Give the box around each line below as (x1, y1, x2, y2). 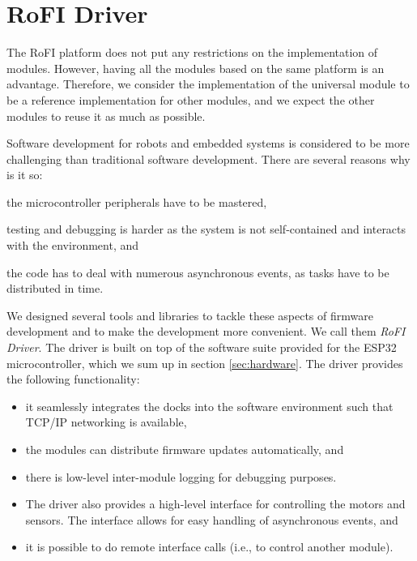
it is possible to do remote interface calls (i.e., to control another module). (25, 538, 394, 555)
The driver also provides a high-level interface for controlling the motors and (25, 495, 406, 512)
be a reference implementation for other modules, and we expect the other (6, 91, 375, 108)
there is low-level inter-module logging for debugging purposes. (25, 468, 337, 485)
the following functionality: (6, 370, 140, 388)
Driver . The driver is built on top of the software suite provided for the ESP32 (6, 339, 397, 356)
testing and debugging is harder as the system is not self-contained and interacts (6, 221, 406, 238)
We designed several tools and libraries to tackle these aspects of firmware (6, 306, 373, 323)
